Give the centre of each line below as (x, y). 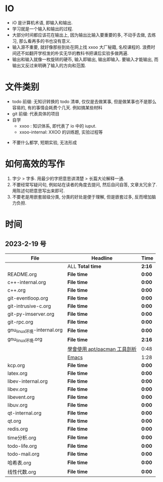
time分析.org (22, 438)
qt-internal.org (25, 413)
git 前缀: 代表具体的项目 (36, 113)
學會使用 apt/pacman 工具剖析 (102, 349)
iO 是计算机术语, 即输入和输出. (42, 22)
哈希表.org (19, 463)
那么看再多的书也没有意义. (45, 41)
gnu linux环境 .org (25, 340)
